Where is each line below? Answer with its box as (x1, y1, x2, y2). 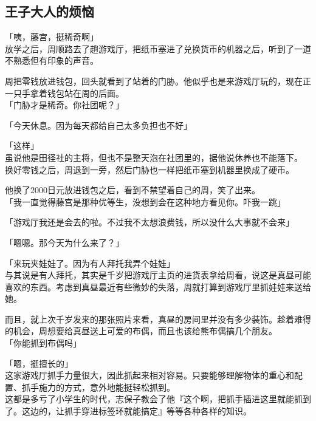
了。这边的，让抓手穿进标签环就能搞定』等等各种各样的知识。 (5, 405, 252, 417)
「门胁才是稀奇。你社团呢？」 (5, 98, 124, 111)
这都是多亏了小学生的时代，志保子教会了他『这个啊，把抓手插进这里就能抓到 (5, 392, 311, 405)
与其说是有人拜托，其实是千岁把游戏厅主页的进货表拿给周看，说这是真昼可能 (5, 269, 311, 281)
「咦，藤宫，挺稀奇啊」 (5, 30, 98, 43)
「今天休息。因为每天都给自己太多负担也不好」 (5, 118, 192, 131)
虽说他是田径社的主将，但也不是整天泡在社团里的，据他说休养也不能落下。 (5, 151, 303, 163)
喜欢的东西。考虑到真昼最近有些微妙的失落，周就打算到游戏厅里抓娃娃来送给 (5, 280, 311, 293)
